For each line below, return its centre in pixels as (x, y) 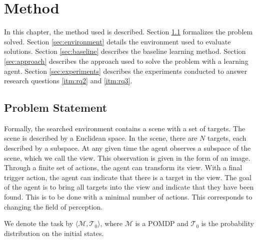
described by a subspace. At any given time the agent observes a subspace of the (127, 148)
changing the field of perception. (53, 206)
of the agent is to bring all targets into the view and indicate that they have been (129, 187)
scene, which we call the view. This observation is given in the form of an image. (127, 157)
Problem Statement (56, 108)
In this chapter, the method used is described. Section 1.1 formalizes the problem (128, 32)
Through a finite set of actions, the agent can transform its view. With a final (123, 167)
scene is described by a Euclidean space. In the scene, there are (101, 138)
